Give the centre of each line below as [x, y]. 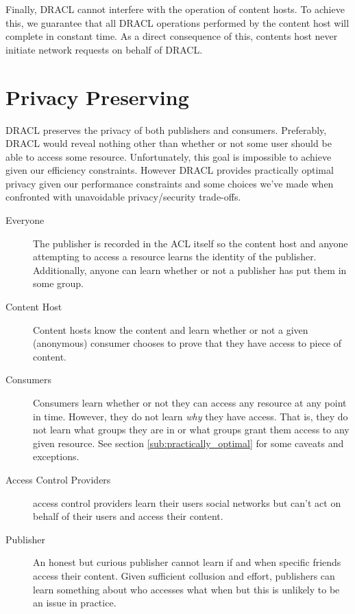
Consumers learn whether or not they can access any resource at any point [190, 402]
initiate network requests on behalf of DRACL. [104, 49]
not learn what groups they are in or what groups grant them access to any [191, 430]
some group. [59, 283]
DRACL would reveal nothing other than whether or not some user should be [169, 143]
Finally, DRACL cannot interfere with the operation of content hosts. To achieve [175, 9]
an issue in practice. [75, 603]
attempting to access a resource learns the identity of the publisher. [175, 257]
